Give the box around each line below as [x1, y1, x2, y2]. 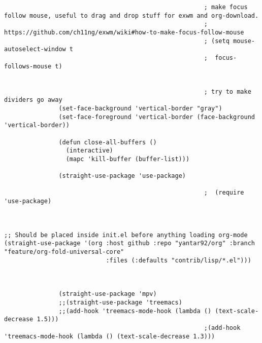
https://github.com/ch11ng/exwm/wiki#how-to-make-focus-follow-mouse [4, 28, 244, 36]
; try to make [204, 88, 251, 95]
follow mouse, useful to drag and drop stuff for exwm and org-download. [4, 12, 259, 19]
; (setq [204, 37, 230, 45]
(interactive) [65, 147, 113, 155]
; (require [204, 189, 244, 197]
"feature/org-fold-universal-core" [4, 248, 124, 256]
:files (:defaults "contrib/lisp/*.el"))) [106, 256, 251, 264]
